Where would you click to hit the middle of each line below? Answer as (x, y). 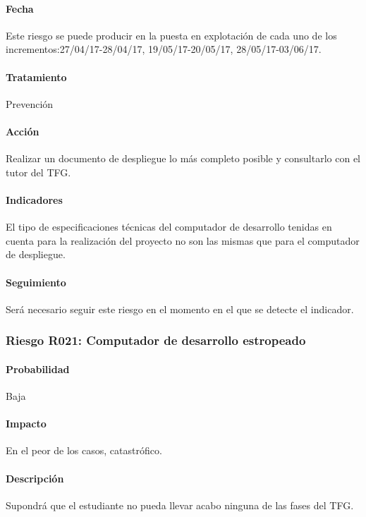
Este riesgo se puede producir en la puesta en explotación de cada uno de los (171, 35)
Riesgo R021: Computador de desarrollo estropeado (156, 340)
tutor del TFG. (38, 172)
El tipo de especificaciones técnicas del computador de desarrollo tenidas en (169, 227)
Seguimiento (36, 282)
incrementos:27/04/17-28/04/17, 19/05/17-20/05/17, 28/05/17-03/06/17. (164, 49)
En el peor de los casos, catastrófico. (84, 450)
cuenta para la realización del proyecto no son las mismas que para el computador (183, 240)
